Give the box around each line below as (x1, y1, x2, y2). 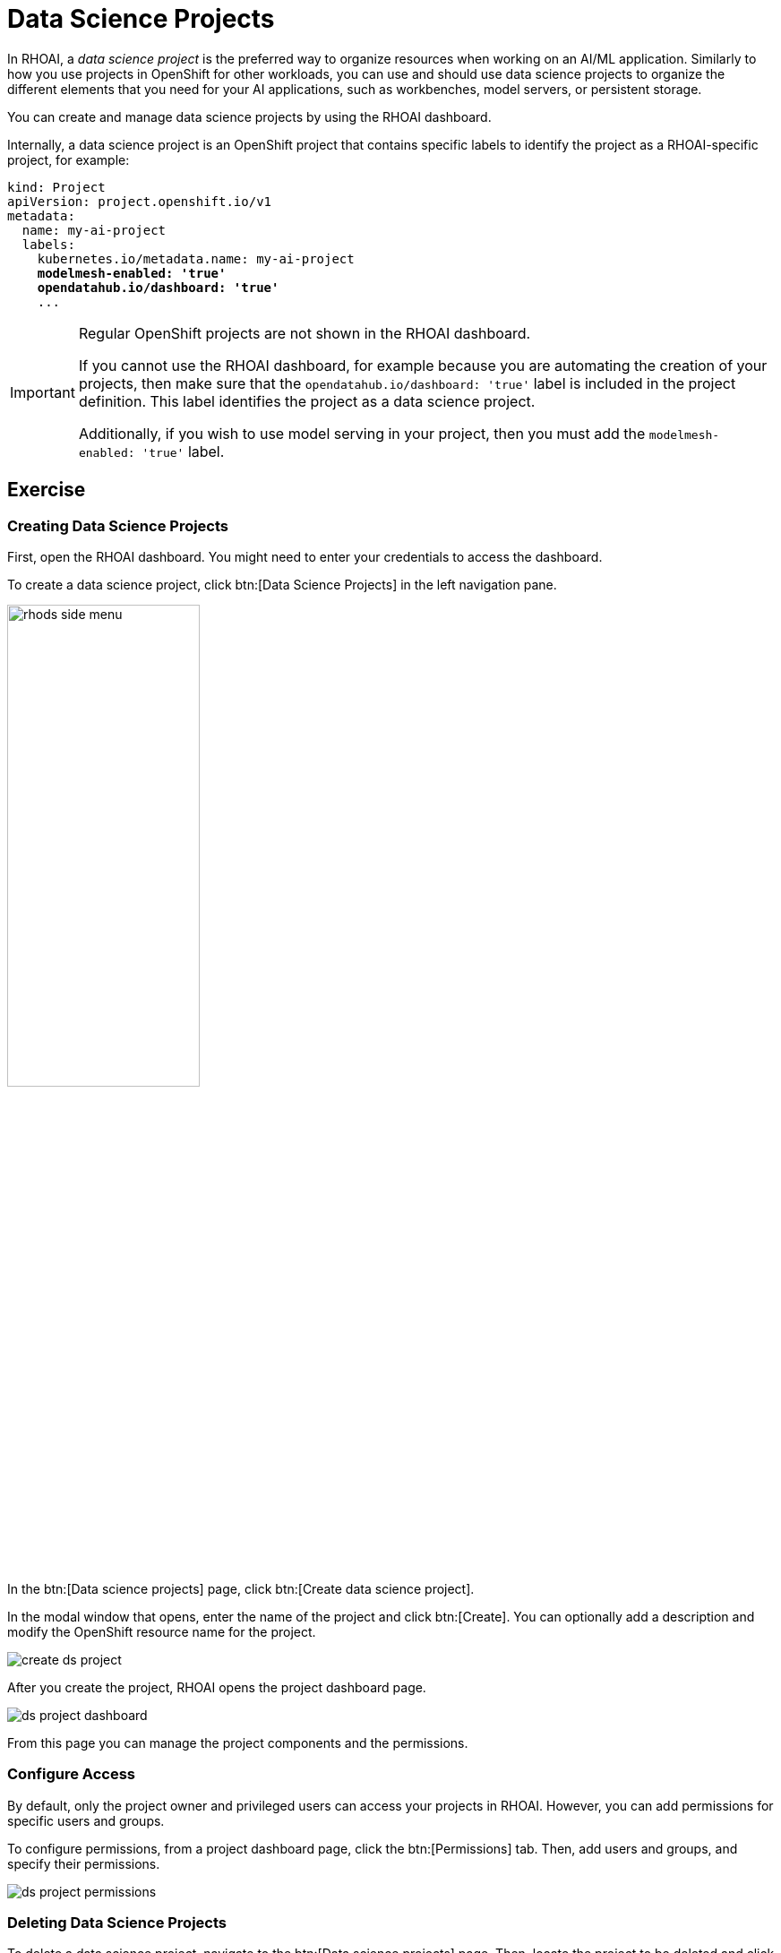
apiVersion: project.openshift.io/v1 (7, 194, 272, 209)
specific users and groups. (7, 1812, 165, 1828)
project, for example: (7, 151, 130, 168)
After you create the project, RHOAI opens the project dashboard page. (7, 1679, 426, 1695)
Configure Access (7, 1765, 135, 1784)
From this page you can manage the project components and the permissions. (7, 1734, 468, 1751)
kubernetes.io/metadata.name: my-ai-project (37, 251, 355, 266)
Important (10, 383, 75, 401)
